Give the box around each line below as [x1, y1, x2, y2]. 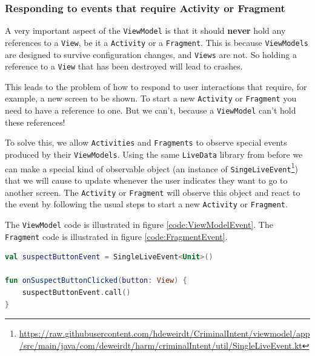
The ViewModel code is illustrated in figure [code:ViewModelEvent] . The [5, 218, 273, 230]
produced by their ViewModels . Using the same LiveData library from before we [5, 148, 303, 160]
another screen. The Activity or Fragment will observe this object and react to [5, 186, 300, 198]
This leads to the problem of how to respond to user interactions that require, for [5, 80, 307, 92]
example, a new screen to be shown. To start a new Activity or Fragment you [5, 92, 297, 105]
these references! [5, 115, 65, 128]
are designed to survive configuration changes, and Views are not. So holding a [5, 48, 297, 60]
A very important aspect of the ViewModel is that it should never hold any [5, 24, 286, 37]
